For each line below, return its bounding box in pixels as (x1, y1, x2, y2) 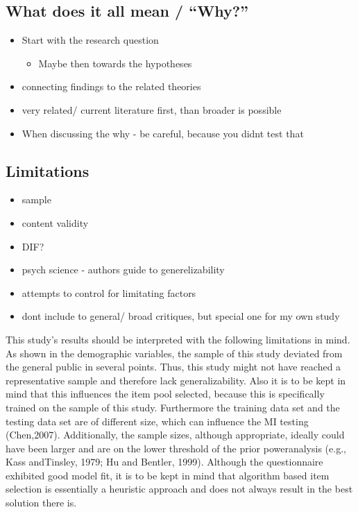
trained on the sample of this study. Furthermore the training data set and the (6, 400, 340, 414)
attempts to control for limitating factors (22, 285, 196, 300)
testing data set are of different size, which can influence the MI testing (6, 413, 309, 428)
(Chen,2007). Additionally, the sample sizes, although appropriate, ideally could (6, 427, 345, 442)
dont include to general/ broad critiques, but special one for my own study (22, 309, 340, 323)
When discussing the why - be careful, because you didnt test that (22, 126, 304, 140)
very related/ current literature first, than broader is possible (22, 102, 282, 117)
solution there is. (6, 495, 77, 510)
